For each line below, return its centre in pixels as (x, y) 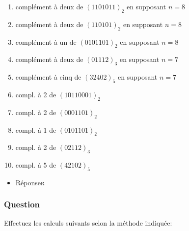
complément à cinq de (48, 77)
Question (22, 204)
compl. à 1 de (36, 130)
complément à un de (46, 42)
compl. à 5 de (36, 165)
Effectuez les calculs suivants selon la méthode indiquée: (88, 222)
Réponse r (30, 182)
